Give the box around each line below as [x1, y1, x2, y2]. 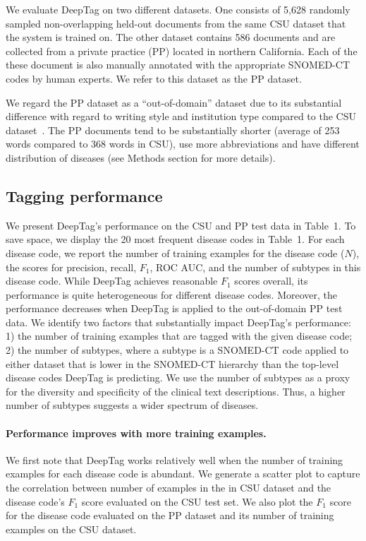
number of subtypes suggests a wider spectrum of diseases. [6, 398, 259, 412]
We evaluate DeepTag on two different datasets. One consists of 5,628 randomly [6, 2, 350, 16]
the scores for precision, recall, [6, 259, 137, 274]
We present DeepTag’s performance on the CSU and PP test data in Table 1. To [6, 218, 356, 232]
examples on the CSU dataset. [6, 521, 137, 536]
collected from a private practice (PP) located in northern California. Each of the [6, 43, 358, 58]
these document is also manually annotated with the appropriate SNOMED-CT [6, 57, 350, 72]
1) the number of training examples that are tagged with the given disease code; [6, 328, 353, 343]
